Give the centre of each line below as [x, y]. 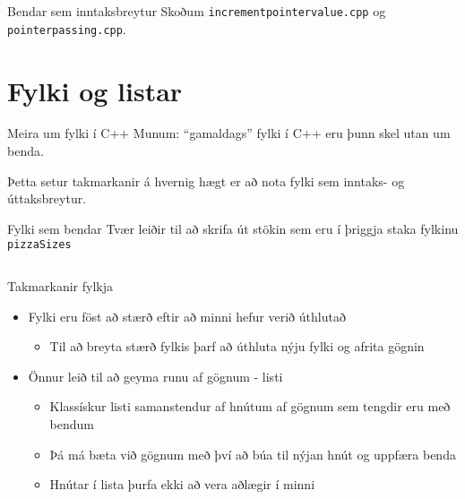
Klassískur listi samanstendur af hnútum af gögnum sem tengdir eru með [250, 406]
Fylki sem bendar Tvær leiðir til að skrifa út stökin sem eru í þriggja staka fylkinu [233, 228]
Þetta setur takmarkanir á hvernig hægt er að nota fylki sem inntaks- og [206, 181]
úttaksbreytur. [47, 198]
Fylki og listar [95, 90]
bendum [72, 424]
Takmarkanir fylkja [60, 286]
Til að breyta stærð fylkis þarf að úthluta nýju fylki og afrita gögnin [237, 346]
